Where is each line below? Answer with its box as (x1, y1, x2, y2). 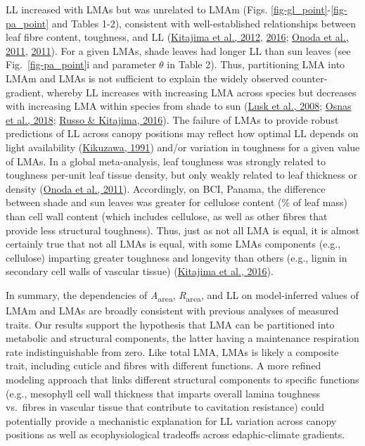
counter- (292, 70, 328, 85)
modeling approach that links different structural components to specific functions (6, 371, 359, 386)
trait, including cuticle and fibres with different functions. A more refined (6, 358, 321, 373)
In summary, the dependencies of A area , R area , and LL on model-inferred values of (6, 287, 359, 304)
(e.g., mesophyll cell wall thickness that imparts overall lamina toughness (6, 386, 320, 400)
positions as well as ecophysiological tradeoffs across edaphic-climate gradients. (6, 427, 345, 442)
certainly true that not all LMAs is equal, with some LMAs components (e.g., (6, 236, 341, 251)
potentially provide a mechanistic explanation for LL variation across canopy (6, 413, 337, 428)
